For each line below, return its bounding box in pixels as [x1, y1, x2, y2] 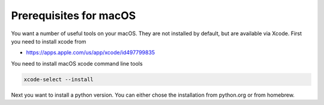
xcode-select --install [23, 76, 94, 83]
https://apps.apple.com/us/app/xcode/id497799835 [26, 49, 155, 56]
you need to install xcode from [11, 38, 86, 45]
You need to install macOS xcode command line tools [11, 60, 143, 67]
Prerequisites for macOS [11, 9, 136, 22]
